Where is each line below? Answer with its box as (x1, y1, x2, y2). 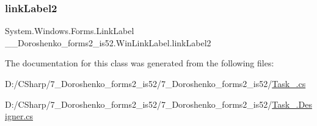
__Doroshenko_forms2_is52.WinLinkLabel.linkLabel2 (5, 36, 211, 49)
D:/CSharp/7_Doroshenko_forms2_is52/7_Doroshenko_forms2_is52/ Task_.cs (5, 77, 306, 89)
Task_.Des (272, 97, 312, 110)
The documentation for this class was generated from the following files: (5, 57, 274, 69)
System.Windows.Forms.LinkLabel (5, 24, 134, 37)
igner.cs (5, 110, 34, 122)
